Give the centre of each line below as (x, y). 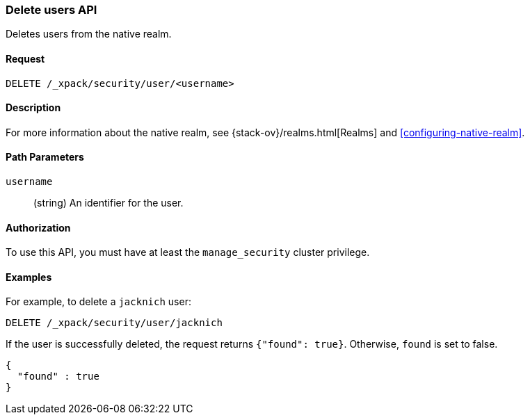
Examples (29, 277)
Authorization (38, 227)
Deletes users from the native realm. (89, 34)
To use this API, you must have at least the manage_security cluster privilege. (188, 252)
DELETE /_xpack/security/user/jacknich (114, 323)
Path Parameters (45, 157)
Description (33, 108)
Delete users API (51, 10)
